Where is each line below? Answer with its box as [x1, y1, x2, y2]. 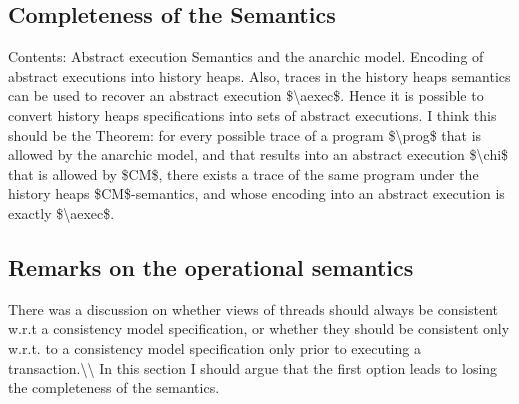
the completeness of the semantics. [8, 377, 220, 398]
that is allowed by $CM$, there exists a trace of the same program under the [8, 163, 479, 184]
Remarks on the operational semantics [8, 251, 414, 282]
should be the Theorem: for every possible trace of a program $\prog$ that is [8, 124, 482, 145]
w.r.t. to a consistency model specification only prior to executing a [8, 337, 421, 358]
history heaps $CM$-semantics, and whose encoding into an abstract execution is [8, 183, 505, 204]
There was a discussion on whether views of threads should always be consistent [8, 298, 499, 319]
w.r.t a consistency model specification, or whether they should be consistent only [8, 318, 510, 339]
